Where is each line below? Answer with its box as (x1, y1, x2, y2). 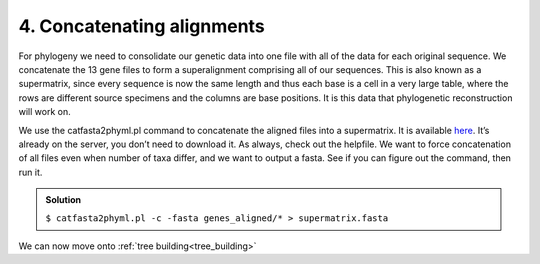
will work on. (18, 106, 71, 118)
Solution (45, 194, 82, 206)
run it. (18, 166, 43, 178)
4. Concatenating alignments (18, 15, 265, 37)
